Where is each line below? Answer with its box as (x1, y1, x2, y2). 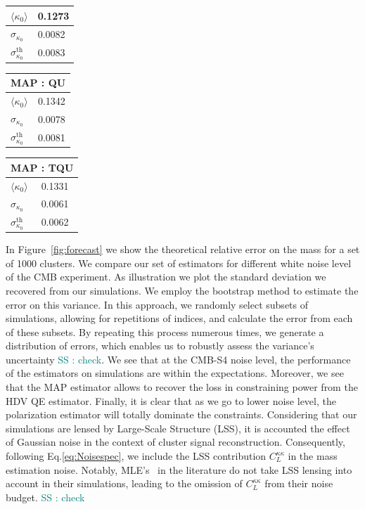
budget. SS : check (6, 489, 85, 504)
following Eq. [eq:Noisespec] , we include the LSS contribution (6, 449, 267, 463)
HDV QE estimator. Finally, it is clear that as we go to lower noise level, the (6, 393, 336, 408)
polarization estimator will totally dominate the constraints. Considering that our (6, 407, 357, 422)
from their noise (264, 476, 333, 491)
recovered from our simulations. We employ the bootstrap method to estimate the (6, 283, 359, 297)
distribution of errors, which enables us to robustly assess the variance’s (6, 338, 314, 353)
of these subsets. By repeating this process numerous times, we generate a (6, 324, 324, 339)
